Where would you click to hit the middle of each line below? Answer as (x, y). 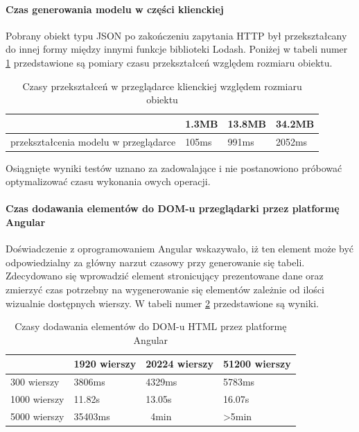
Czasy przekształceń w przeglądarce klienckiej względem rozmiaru (162, 86)
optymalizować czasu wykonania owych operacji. (108, 181)
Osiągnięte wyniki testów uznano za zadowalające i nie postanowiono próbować (174, 167)
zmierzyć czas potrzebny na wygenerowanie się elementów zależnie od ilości (165, 290)
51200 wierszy (257, 364)
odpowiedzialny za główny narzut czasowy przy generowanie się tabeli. (155, 262)
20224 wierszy (179, 364)
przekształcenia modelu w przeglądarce (93, 141)
